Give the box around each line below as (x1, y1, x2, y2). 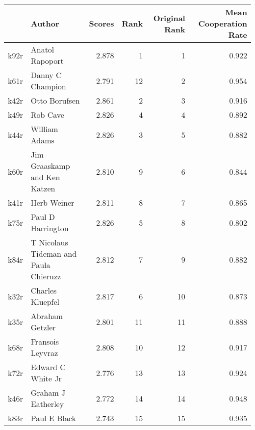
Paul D (30, 211, 55, 222)
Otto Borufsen (30, 95, 80, 106)
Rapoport (30, 55, 64, 66)
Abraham (30, 310, 63, 322)
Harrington (30, 222, 69, 234)
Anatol (30, 44, 54, 55)
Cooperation (198, 18, 247, 29)
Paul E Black (30, 412, 76, 424)
